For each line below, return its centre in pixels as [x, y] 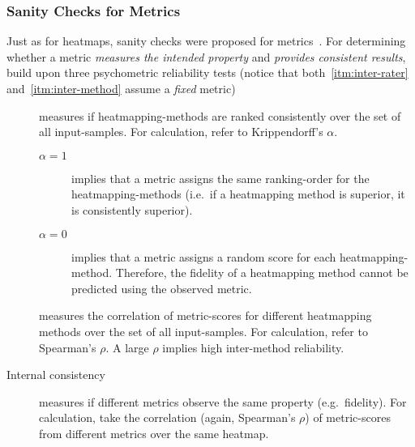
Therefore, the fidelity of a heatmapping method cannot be [262, 272]
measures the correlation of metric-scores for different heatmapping [205, 315]
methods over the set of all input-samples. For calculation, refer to [203, 331]
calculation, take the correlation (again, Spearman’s [167, 417]
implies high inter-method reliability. [253, 347]
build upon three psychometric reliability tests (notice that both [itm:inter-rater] [207, 72]
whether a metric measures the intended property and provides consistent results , [206, 56]
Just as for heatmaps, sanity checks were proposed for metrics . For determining [206, 41]
